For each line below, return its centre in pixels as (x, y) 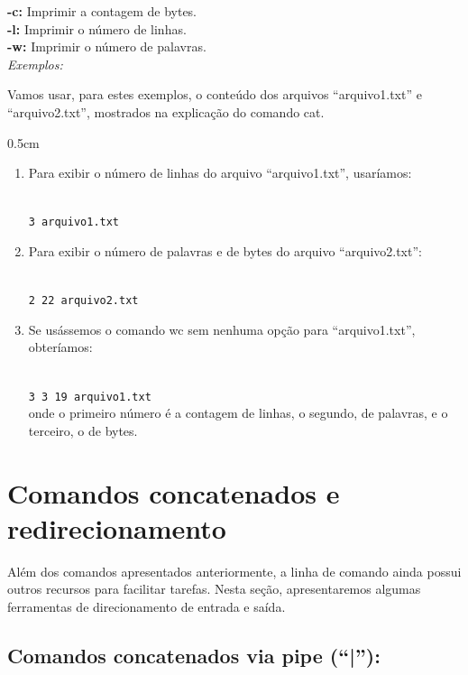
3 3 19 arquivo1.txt (90, 397)
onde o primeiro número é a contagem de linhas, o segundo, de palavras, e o (238, 413)
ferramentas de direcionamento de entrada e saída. (147, 606)
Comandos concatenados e (174, 492)
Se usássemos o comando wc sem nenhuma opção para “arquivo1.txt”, (222, 329)
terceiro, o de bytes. (83, 430)
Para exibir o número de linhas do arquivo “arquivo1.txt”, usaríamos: (220, 173)
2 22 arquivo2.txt (83, 301)
